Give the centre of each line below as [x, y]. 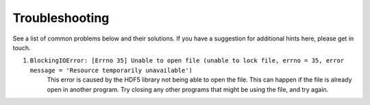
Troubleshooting [61, 18]
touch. [22, 47]
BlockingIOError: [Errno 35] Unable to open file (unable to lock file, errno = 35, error [187, 61]
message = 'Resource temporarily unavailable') [111, 70]
